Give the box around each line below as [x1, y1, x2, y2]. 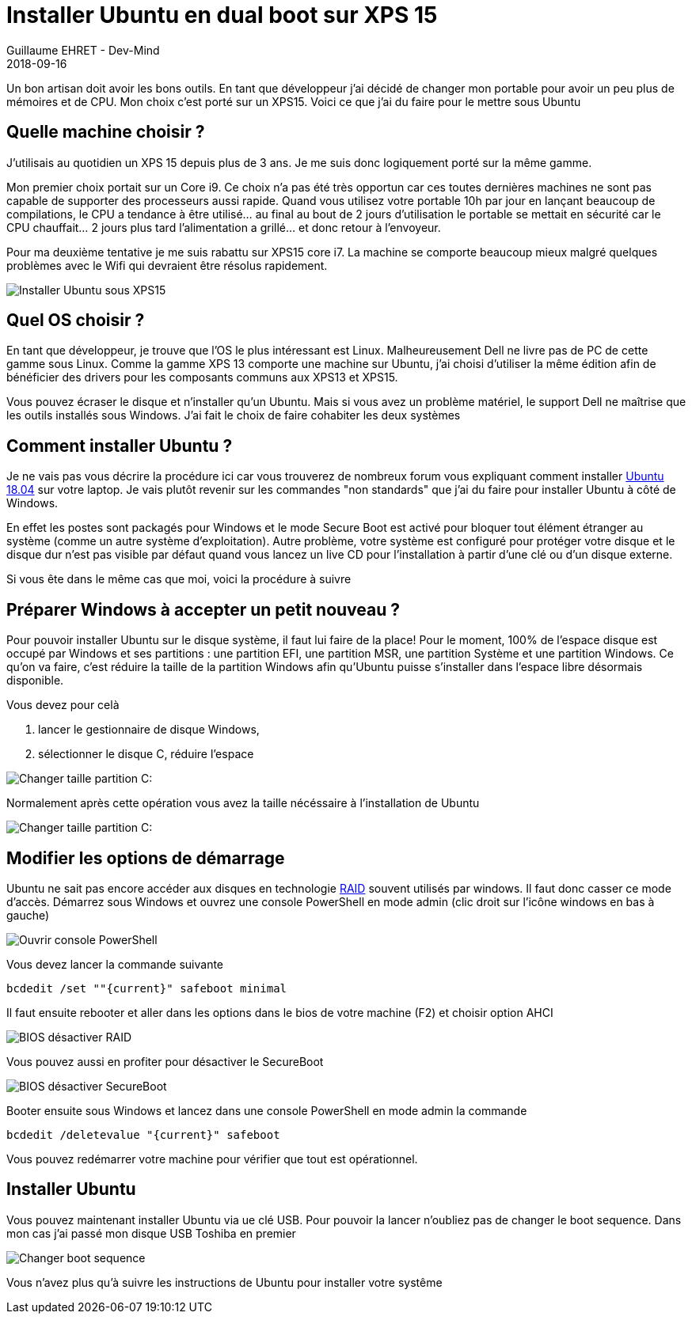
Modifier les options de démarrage [6, 848, 285, 868]
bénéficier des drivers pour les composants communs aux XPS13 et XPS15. [6, 370, 398, 385]
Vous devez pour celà [6, 698, 120, 712]
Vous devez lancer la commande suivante [6, 957, 224, 971]
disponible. [6, 673, 64, 688]
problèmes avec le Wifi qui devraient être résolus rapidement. [6, 258, 328, 272]
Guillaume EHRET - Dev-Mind [6, 43, 160, 57]
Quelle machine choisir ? [6, 122, 205, 142]
